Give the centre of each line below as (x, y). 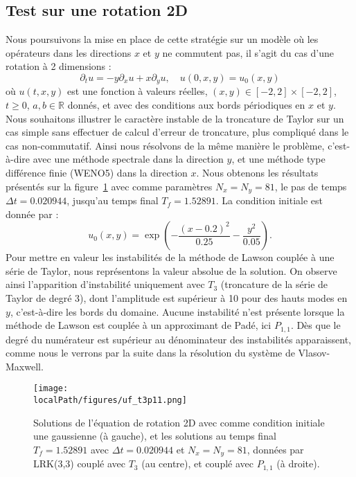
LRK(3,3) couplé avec (79, 463)
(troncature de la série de (274, 284)
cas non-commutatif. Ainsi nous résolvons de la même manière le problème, (165, 145)
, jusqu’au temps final (113, 200)
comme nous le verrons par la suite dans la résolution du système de (150, 353)
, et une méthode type (278, 159)
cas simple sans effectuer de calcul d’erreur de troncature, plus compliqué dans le (177, 132)
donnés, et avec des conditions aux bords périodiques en (186, 105)
